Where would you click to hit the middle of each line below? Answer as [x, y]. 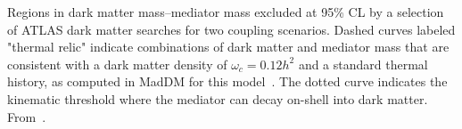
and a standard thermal [363, 64]
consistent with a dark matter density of [117, 64]
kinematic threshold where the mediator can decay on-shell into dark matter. [218, 98]
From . [27, 116]
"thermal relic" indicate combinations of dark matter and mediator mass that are [228, 47]
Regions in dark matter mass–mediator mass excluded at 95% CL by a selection [226, 12]
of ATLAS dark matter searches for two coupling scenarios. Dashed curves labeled [231, 29]
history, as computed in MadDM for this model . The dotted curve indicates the [227, 81]
